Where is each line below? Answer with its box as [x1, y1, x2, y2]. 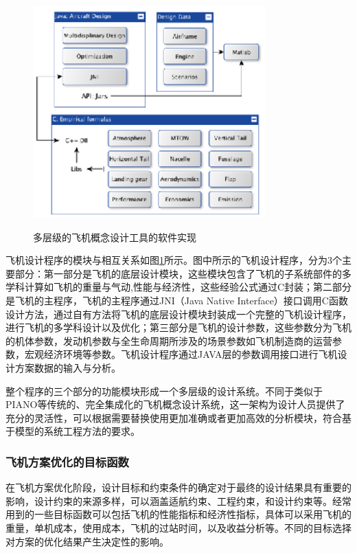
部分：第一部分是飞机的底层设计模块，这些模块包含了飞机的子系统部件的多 [14, 266, 352, 280]
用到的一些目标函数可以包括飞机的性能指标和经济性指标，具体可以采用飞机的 [5, 507, 352, 521]
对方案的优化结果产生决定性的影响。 [5, 534, 169, 548]
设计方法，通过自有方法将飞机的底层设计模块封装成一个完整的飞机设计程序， [5, 306, 352, 321]
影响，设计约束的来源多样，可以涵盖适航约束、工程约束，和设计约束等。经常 [5, 493, 352, 508]
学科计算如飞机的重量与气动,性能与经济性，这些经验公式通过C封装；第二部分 [5, 280, 352, 294]
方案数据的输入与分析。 [14, 360, 121, 374]
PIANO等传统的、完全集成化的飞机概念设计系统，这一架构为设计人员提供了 [5, 397, 345, 411]
